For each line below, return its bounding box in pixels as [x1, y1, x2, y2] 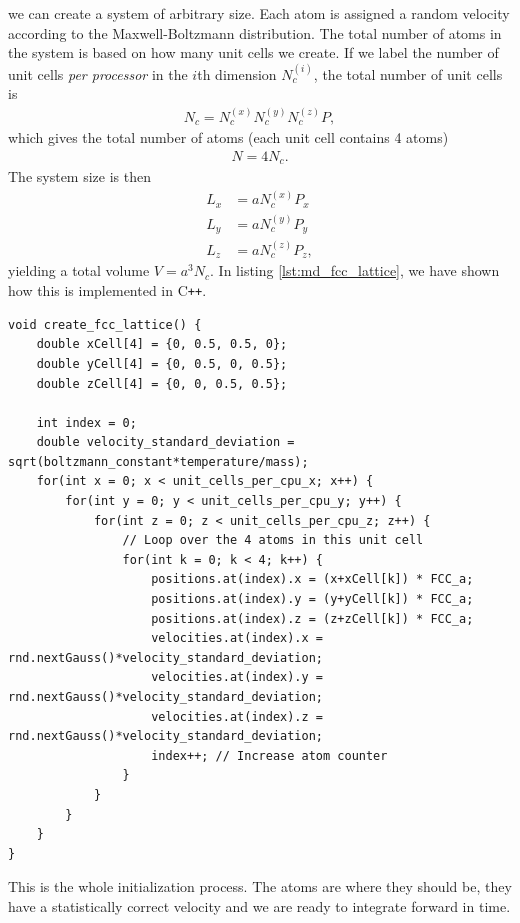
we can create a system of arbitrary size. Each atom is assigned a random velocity [8, 3, 510, 23]
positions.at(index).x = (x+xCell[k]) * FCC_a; [151, 572, 474, 587]
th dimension [197, 63, 277, 84]
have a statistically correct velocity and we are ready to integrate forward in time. [8, 895, 511, 916]
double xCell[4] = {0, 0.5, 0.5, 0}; [36, 337, 288, 352]
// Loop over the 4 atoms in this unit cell [122, 533, 424, 548]
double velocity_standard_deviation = [36, 435, 295, 450]
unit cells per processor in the [8, 63, 188, 84]
